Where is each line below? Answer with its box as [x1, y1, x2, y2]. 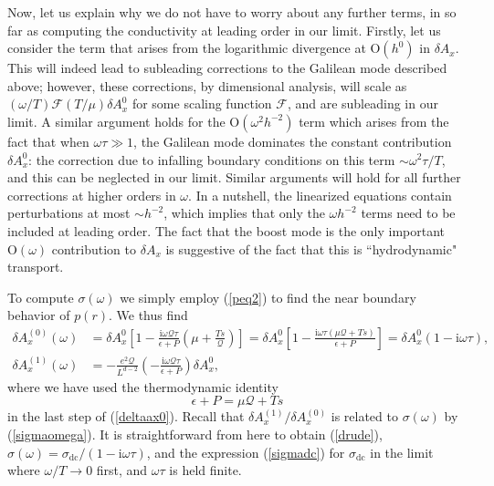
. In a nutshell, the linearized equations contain [188, 185, 452, 204]
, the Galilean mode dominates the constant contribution [133, 131, 452, 150]
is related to [331, 407, 398, 426]
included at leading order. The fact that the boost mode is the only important [7, 221, 446, 240]
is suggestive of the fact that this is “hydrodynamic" [165, 239, 457, 258]
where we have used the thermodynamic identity [7, 377, 279, 396]
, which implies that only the [163, 203, 325, 222]
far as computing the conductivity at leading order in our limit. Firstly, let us [7, 20, 441, 39]
